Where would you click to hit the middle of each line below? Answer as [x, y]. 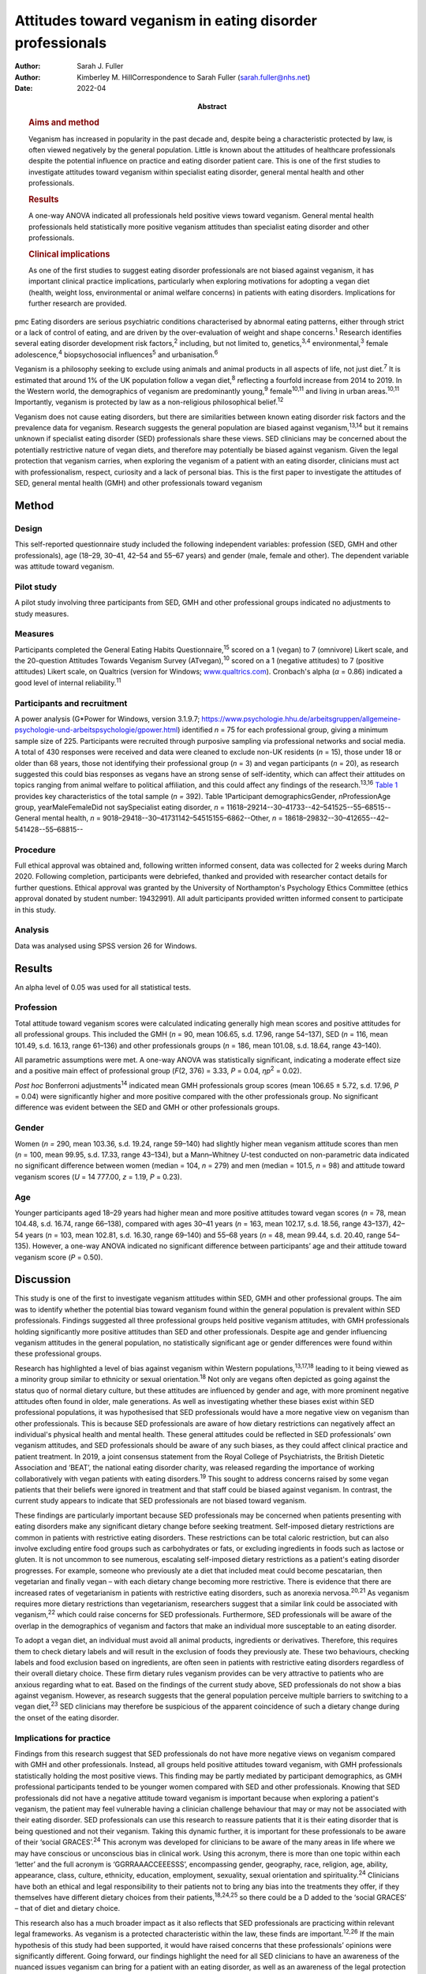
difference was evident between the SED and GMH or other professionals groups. [147, 1107]
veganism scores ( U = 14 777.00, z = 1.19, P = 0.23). [98, 1177]
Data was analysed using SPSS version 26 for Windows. [106, 946]
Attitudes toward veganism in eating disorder [166, 21]
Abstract [212, 106]
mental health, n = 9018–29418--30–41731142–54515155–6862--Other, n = [163, 818]
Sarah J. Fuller [100, 66]
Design [28, 528]
